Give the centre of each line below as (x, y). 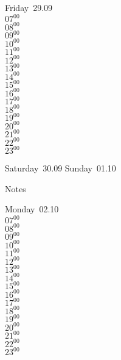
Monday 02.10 (32, 209)
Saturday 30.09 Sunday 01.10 (60, 168)
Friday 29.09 (29, 7)
